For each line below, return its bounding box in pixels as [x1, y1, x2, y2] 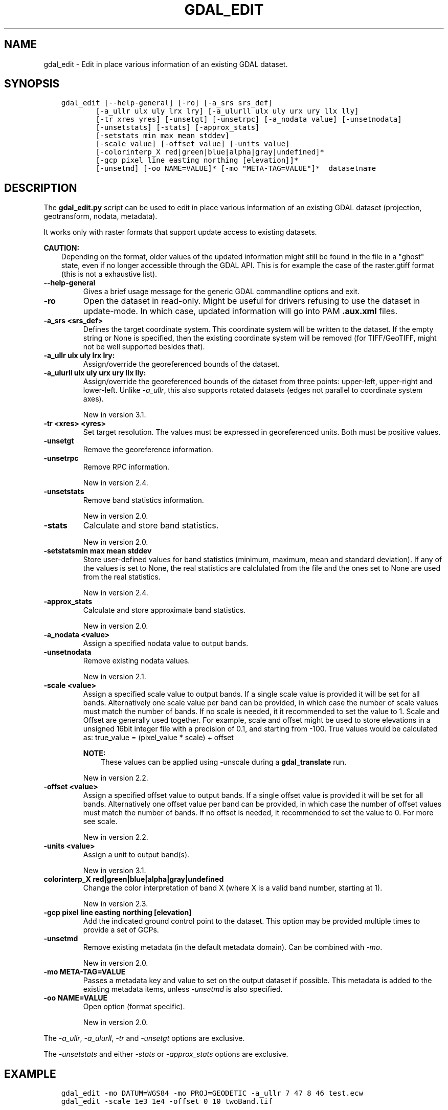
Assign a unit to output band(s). [83, 850, 190, 859]
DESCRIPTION [4, 181, 77, 194]
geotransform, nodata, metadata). [43, 212, 158, 221]
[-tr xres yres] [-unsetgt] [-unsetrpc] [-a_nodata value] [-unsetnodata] [96, 115, 402, 124]
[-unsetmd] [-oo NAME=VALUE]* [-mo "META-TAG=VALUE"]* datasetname [96, 164, 376, 173]
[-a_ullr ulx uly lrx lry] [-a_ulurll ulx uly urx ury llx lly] [96, 107, 359, 116]
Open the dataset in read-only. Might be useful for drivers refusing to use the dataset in [83, 296, 420, 306]
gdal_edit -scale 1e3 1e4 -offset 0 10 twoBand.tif [61, 1097, 273, 1106]
